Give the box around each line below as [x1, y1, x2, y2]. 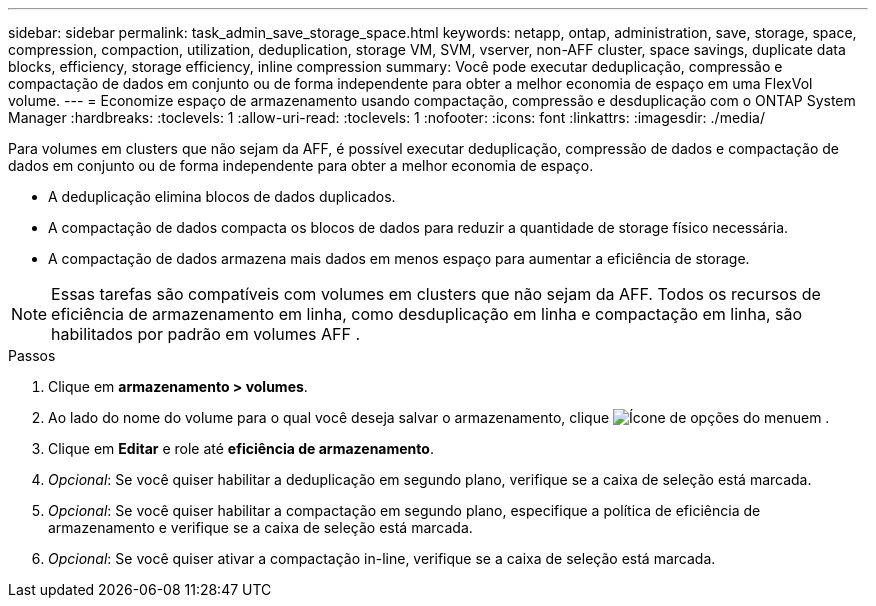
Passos [8, 347, 56, 364]
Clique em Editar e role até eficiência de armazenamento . [48, 440, 434, 457]
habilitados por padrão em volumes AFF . [51, 324, 361, 344]
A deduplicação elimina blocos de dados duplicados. [48, 188, 396, 205]
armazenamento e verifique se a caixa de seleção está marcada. [48, 519, 473, 536]
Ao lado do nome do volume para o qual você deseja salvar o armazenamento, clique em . [48, 409, 830, 426]
